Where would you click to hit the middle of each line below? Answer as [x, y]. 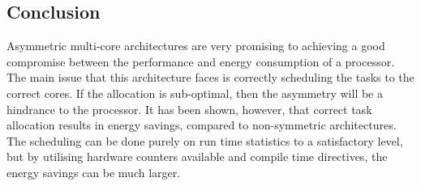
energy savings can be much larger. [94, 172]
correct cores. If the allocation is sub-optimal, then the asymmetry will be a [195, 93]
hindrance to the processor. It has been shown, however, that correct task [189, 109]
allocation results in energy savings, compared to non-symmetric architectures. [202, 125]
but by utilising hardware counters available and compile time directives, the [197, 156]
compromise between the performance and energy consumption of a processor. [201, 61]
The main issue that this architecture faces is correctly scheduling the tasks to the [210, 77]
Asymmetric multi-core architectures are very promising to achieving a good [196, 46]
